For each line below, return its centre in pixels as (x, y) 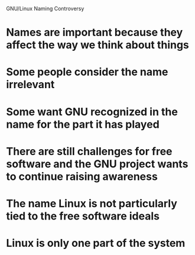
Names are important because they (95, 33)
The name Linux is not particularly (92, 203)
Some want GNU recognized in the (92, 112)
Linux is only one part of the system (96, 243)
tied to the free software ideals (83, 216)
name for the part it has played (83, 124)
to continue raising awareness (82, 176)
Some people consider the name (87, 72)
